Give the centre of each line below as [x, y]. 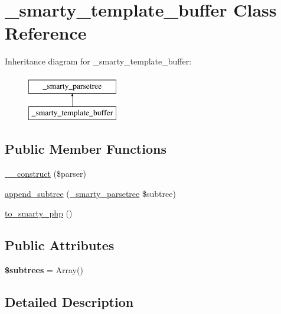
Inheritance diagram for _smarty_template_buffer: [98, 61]
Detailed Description [69, 302]
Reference [46, 33]
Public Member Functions [86, 149]
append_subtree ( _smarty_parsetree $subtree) [90, 193]
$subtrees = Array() [44, 270]
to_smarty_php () [39, 213]
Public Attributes [60, 245]
